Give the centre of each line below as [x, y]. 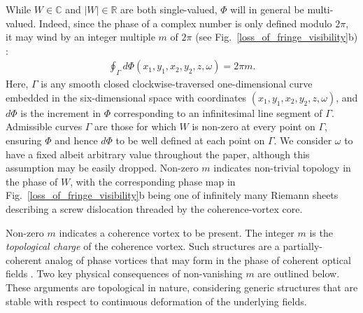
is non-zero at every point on [254, 126]
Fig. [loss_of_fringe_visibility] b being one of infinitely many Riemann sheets [172, 195]
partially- [302, 246]
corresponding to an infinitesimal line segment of [218, 112]
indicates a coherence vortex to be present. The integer [177, 232]
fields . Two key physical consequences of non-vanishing [124, 273]
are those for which [135, 126]
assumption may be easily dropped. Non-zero [102, 168]
